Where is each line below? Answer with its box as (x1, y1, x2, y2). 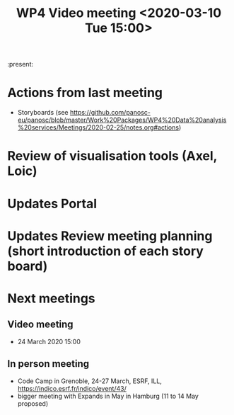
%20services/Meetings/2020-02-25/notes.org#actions (17, 123, 179, 132)
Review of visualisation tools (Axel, (7, 148, 218, 164)
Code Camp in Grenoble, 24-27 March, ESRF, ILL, (17, 377, 163, 385)
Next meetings (7, 290, 95, 306)
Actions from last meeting (7, 85, 163, 101)
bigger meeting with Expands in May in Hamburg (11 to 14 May (17, 392, 199, 400)
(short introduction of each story (7, 243, 204, 259)
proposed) (17, 399, 48, 408)
